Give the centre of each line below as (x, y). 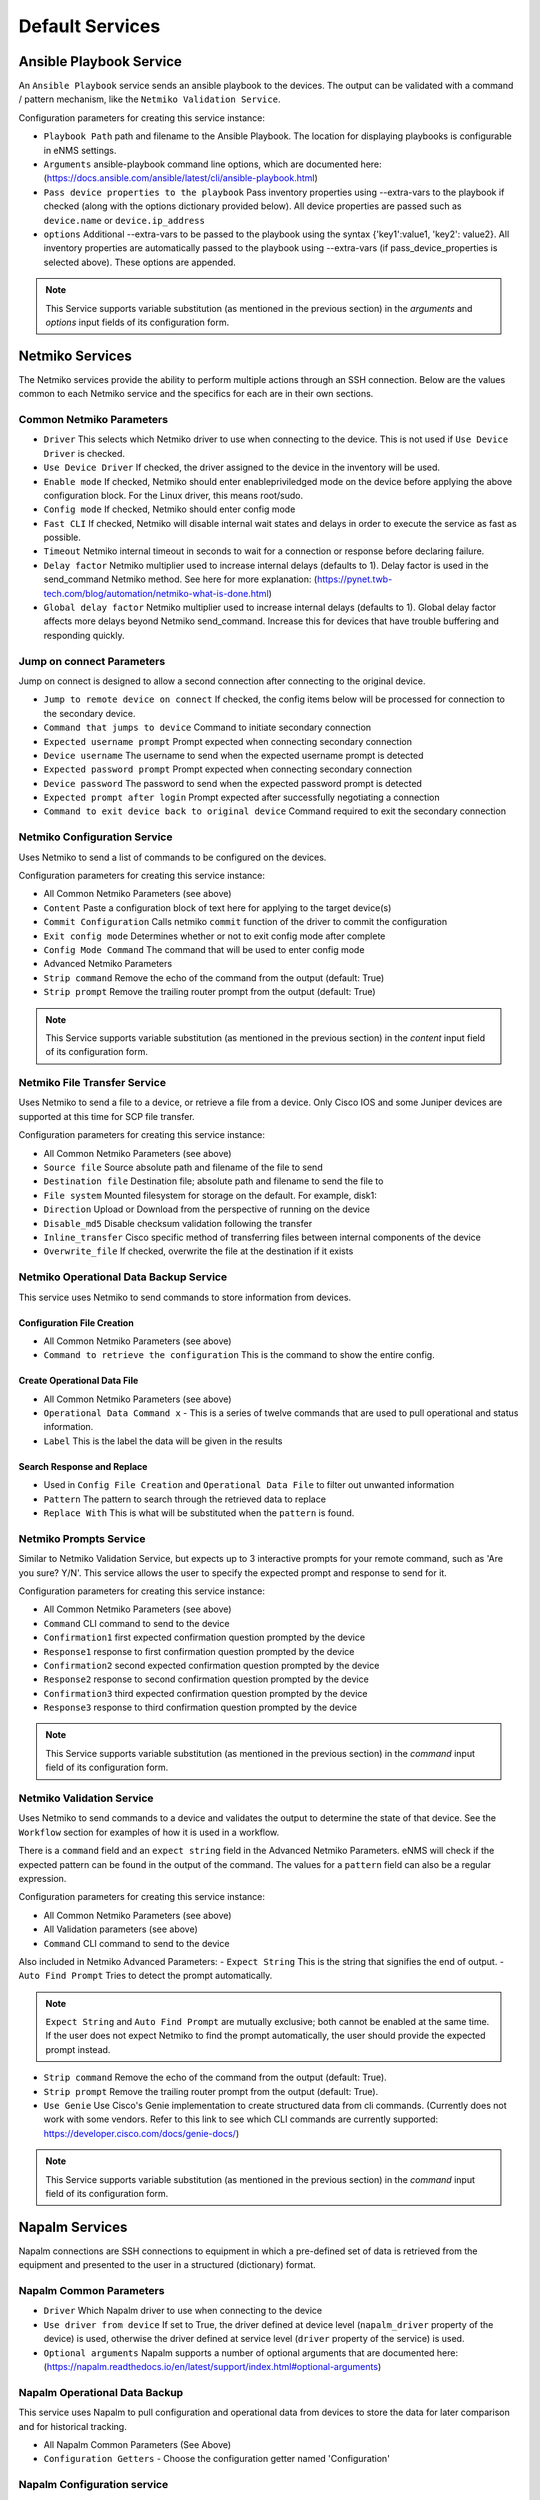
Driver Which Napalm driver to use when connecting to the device (183, 2311)
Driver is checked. (84, 453)
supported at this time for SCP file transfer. (106, 1116)
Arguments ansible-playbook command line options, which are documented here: (212, 164)
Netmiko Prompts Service (82, 1538)
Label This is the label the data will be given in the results (163, 1441)
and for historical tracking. (72, 2426)
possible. (62, 537)
